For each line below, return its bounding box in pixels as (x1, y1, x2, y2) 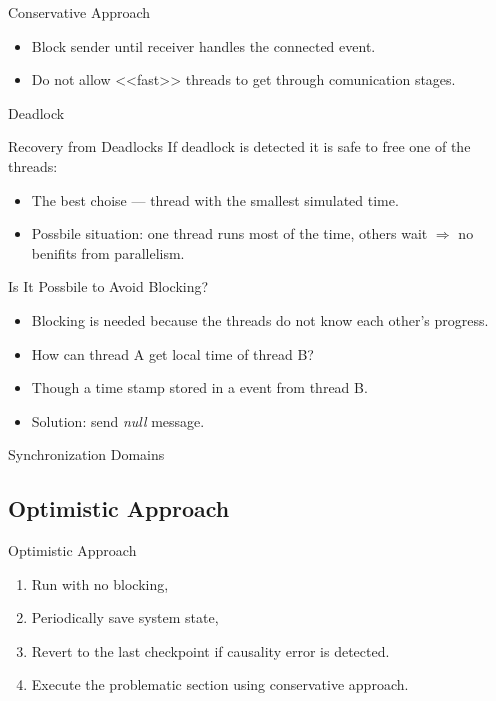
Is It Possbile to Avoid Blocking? (8, 276, 209, 297)
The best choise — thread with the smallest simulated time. (31, 189, 399, 210)
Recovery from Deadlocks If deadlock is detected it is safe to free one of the (8, 136, 471, 157)
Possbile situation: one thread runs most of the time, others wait (31, 223, 428, 244)
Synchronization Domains (8, 444, 165, 465)
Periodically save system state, (31, 607, 219, 628)
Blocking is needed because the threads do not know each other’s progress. (31, 309, 489, 330)
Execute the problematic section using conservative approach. (31, 674, 409, 695)
